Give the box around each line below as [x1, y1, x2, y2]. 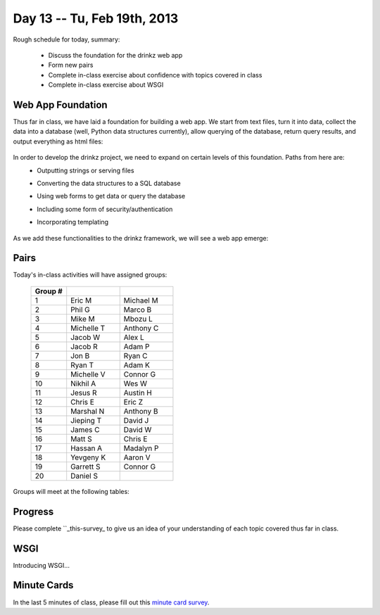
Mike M [70, 314, 95, 324]
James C [70, 424, 100, 434]
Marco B [123, 305, 152, 315]
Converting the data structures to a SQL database [37, 179, 181, 187]
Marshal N [70, 406, 105, 416]
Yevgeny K [70, 452, 106, 462]
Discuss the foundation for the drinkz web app [48, 51, 183, 59]
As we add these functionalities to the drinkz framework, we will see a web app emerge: [13, 234, 269, 242]
